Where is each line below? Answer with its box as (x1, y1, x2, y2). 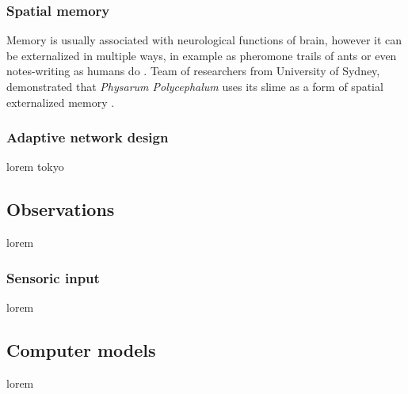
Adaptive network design (6, 127, 169, 147)
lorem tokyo (6, 158, 64, 175)
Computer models (6, 338, 156, 362)
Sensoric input (6, 267, 100, 287)
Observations (6, 197, 115, 222)
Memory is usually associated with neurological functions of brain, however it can (6, 32, 402, 48)
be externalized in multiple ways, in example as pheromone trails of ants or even (6, 47, 397, 63)
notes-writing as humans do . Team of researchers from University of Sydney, (6, 63, 380, 79)
